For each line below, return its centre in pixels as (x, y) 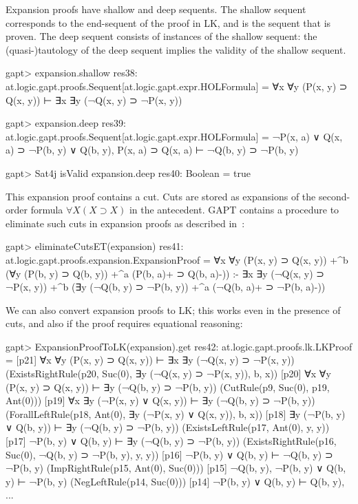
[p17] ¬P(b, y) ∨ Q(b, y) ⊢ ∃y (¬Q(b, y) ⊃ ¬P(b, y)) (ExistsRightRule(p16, (171, 441)
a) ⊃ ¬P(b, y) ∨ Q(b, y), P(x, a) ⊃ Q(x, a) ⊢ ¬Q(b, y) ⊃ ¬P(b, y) (152, 150)
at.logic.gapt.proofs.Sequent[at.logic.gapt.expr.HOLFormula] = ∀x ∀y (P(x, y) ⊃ (177, 86)
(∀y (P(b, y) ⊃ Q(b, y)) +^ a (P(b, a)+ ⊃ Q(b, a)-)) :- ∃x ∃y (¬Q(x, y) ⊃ (165, 273)
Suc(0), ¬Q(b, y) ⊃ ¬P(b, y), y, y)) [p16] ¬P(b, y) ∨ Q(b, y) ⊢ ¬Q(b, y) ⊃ (169, 454)
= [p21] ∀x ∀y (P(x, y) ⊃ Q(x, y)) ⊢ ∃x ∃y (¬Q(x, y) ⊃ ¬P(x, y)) (150, 360)
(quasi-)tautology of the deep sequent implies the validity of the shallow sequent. (176, 49)
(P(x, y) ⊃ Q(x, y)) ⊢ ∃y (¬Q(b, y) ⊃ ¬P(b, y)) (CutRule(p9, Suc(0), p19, (168, 387)
